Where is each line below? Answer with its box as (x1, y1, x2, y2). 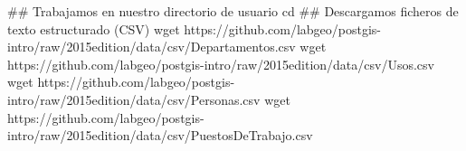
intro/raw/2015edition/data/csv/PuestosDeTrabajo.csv (7, 126, 313, 145)
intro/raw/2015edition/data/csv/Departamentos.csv (7, 37, 296, 56)
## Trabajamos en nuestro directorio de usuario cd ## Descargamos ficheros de (7, 2, 459, 20)
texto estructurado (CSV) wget (7, 19, 180, 38)
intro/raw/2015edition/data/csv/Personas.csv (7, 90, 261, 109)
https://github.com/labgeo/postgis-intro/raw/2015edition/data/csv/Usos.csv (7, 54, 434, 73)
